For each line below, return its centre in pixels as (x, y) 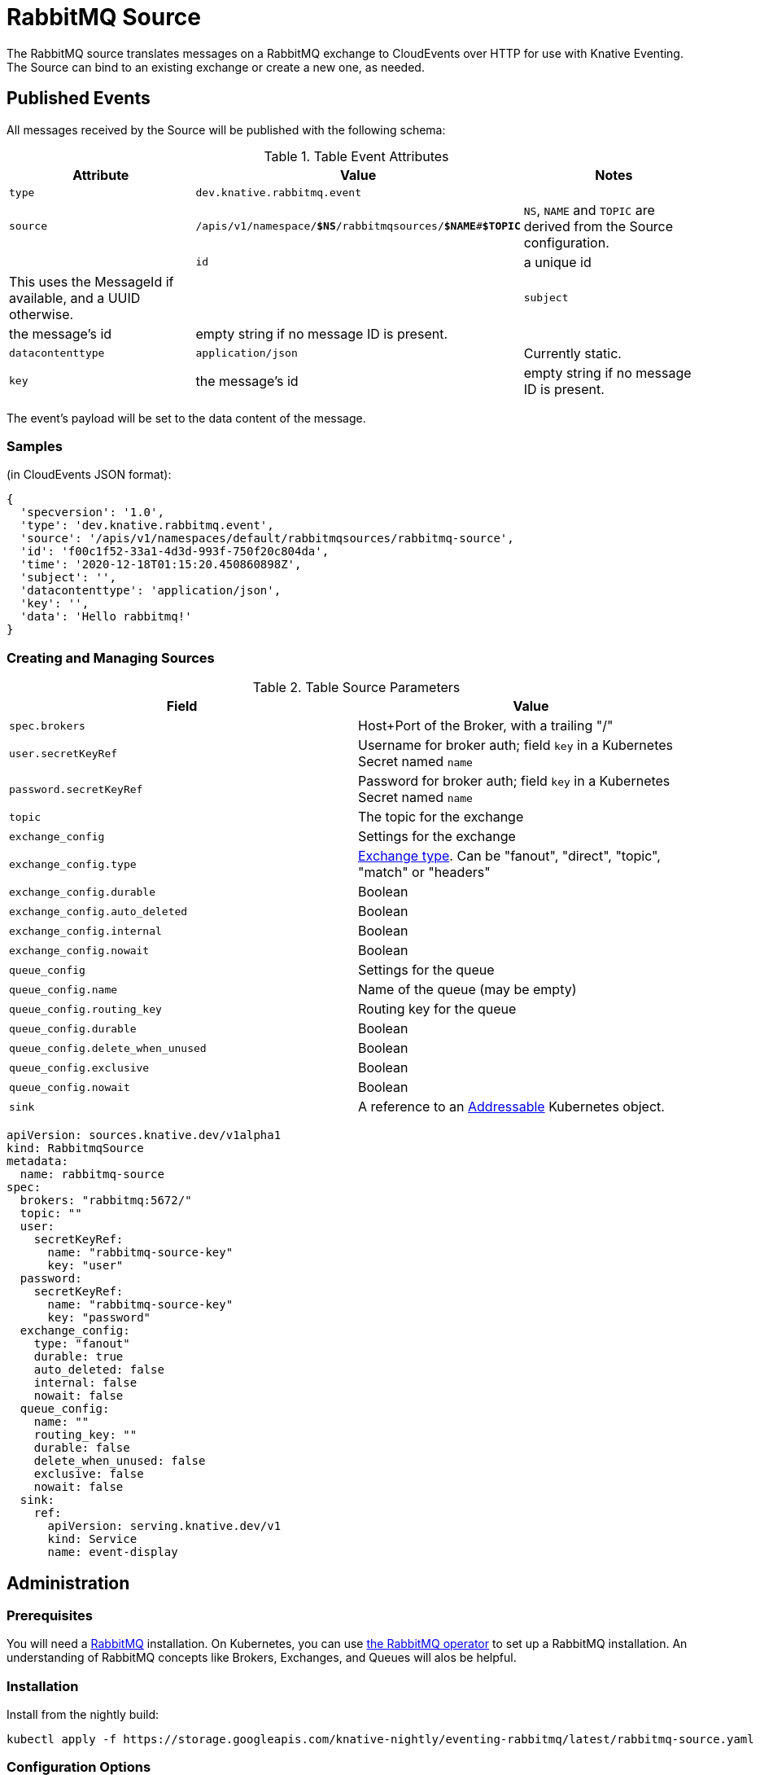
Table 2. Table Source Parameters (356, 688)
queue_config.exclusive (79, 1067)
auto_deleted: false (99, 1370)
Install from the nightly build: (83, 1715)
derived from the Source (598, 226)
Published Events (79, 99)
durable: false (82, 1448)
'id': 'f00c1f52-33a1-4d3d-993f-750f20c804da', (175, 552)
